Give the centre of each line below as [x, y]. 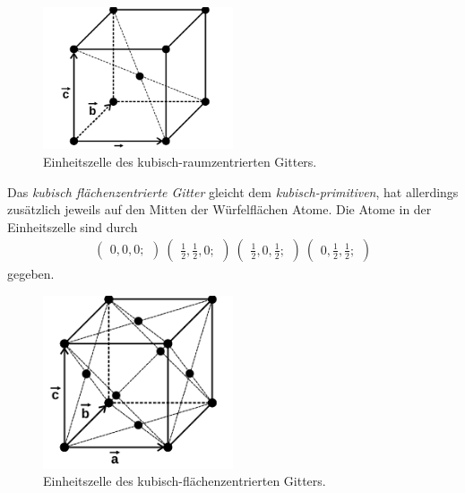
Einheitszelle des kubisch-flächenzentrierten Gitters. [185, 481]
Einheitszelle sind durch [73, 226]
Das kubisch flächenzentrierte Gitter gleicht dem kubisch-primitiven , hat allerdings [233, 191]
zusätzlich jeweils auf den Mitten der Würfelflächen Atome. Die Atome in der [220, 209]
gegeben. [31, 274]
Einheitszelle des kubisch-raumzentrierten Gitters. [180, 161]
